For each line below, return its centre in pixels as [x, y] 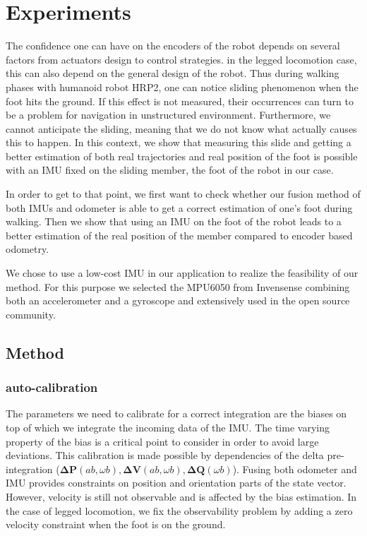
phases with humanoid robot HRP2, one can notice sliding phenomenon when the [182, 87]
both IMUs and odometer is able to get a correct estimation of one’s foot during [179, 207]
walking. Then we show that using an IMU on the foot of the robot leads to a [174, 221]
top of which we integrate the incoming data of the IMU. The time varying [168, 427]
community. [31, 314]
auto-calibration [52, 387]
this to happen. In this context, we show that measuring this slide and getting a [179, 142]
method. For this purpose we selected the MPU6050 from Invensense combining [178, 286]
